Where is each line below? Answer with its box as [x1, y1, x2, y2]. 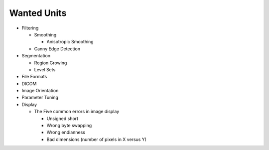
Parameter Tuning [21, 95, 58, 101]
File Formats [21, 74, 47, 80]
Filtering [21, 25, 39, 31]
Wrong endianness [46, 130, 86, 136]
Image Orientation [21, 88, 59, 94]
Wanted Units [9, 7, 67, 18]
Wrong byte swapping [46, 123, 92, 129]
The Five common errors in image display [34, 109, 120, 115]
